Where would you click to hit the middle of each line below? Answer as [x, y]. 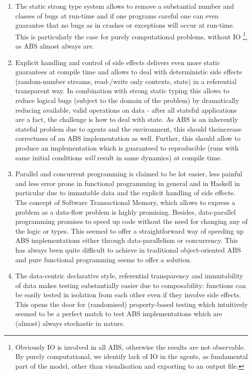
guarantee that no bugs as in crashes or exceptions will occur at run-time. [125, 25]
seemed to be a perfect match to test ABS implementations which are [119, 314]
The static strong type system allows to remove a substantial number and [125, 6]
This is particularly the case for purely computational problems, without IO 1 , [132, 35]
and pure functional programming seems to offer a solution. [103, 259]
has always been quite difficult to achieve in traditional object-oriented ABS [128, 249]
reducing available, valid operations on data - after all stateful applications [126, 110]
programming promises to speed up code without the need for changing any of [131, 221]
